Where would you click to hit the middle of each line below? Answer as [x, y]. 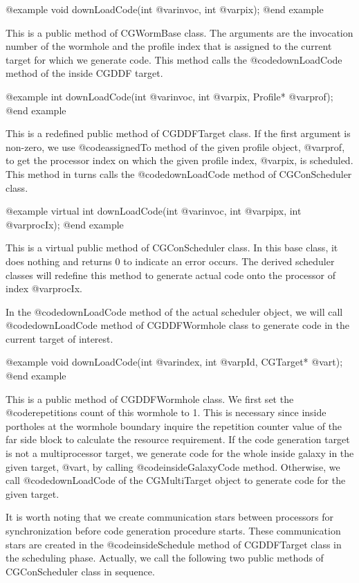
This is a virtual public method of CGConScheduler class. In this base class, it [172, 248]
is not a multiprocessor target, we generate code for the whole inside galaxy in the [180, 453]
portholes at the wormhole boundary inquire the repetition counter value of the [174, 425]
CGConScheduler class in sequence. [80, 571]
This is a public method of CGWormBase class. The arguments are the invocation [179, 32]
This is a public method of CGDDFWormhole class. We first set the [150, 398]
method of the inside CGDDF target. [84, 73]
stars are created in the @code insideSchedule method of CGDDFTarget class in [174, 544]
